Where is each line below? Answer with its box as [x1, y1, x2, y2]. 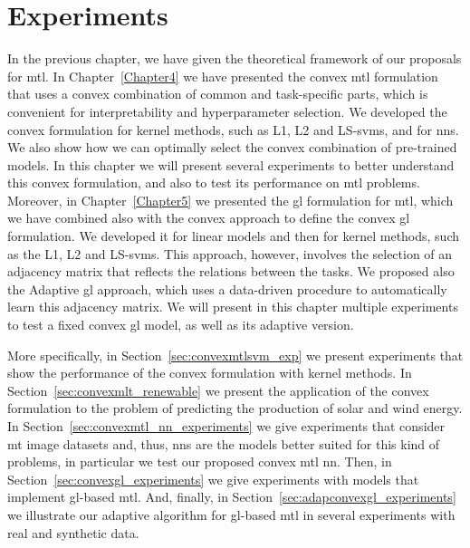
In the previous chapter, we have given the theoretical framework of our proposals [7, 49, 462, 68]
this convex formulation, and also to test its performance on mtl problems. [7, 173, 420, 192]
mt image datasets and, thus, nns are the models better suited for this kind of [7, 434, 440, 453]
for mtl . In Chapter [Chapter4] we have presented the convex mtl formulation [7, 66, 438, 85]
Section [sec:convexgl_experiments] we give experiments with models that [7, 469, 419, 488]
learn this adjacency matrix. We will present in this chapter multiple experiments [7, 297, 458, 316]
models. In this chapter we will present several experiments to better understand [7, 155, 455, 174]
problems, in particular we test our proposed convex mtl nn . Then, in [7, 452, 392, 471]
